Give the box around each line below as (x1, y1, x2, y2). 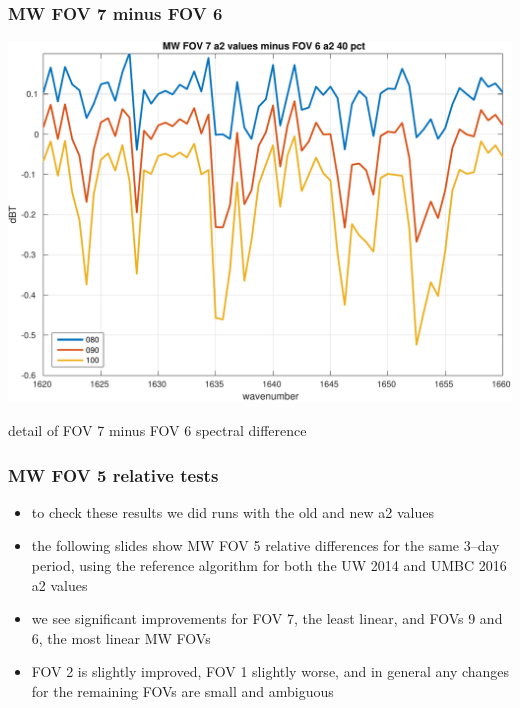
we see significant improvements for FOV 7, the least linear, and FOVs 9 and (31, 608, 503, 629)
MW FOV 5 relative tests (8, 462, 219, 487)
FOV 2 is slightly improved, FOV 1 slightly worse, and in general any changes (31, 661, 510, 682)
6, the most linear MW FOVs (31, 627, 211, 648)
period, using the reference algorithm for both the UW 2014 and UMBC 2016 (31, 555, 507, 576)
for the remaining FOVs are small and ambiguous (31, 681, 334, 702)
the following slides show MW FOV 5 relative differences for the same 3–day (31, 535, 500, 556)
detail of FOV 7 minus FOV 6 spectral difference (8, 420, 307, 441)
